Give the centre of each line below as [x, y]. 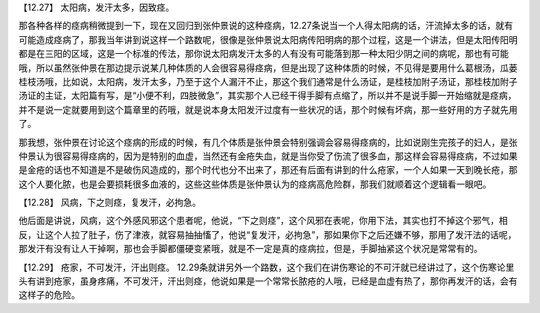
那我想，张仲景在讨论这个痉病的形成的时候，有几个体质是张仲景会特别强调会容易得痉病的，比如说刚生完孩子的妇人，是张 [268, 142]
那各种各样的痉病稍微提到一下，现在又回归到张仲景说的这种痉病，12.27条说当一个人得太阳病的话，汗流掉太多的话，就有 [266, 26]
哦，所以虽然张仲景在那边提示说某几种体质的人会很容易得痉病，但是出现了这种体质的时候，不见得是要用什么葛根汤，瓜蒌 [268, 67]
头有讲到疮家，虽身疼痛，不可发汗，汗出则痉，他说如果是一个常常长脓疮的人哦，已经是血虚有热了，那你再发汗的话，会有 [268, 281]
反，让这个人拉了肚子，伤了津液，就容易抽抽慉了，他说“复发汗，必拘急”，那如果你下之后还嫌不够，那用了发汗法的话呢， [267, 234]
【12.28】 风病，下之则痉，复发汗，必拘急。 [110, 202]
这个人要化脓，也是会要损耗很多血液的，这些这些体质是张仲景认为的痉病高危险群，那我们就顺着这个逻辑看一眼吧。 [255, 184]
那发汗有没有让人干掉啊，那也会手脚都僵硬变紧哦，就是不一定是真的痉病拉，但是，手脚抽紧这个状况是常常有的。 [250, 249]
